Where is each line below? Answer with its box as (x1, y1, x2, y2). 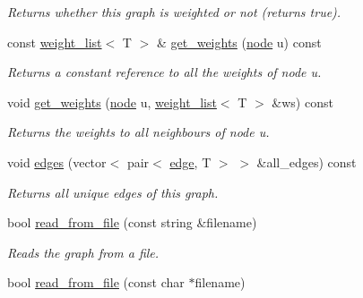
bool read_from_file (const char (7, 273, 185, 292)
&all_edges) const (256, 152, 357, 171)
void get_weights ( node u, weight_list (7, 92, 217, 111)
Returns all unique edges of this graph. (7, 183, 219, 201)
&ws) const (272, 92, 333, 111)
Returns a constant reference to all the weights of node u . (7, 63, 322, 81)
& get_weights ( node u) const (156, 32, 322, 51)
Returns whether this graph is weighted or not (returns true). (7, 3, 341, 21)
